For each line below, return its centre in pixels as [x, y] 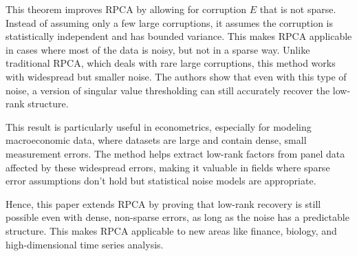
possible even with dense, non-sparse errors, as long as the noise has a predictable [177, 217]
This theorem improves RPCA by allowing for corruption [126, 9]
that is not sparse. [298, 9]
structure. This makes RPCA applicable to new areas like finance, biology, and [171, 230]
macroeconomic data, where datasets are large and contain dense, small [156, 140]
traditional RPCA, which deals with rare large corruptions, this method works [171, 63]
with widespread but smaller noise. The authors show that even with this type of [176, 76]
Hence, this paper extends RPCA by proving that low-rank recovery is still [163, 203]
